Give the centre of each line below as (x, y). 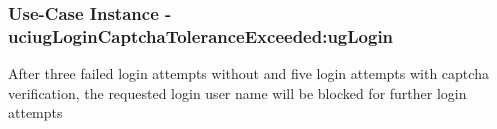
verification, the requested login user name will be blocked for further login (237, 92)
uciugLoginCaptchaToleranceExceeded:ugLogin (201, 35)
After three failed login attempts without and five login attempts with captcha (248, 73)
